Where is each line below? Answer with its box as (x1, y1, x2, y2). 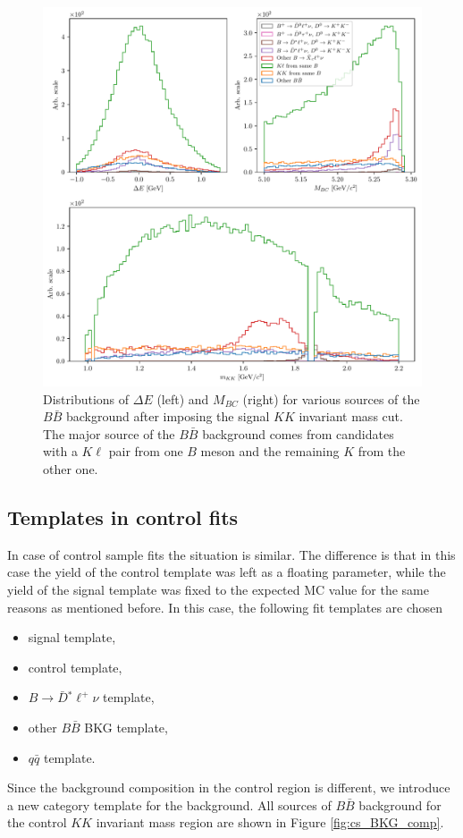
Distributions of (43, 389, 130, 408)
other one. (43, 459, 98, 478)
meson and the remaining (200, 442, 340, 461)
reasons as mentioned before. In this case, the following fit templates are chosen (7, 597, 443, 616)
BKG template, (84, 717, 168, 736)
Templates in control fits (7, 503, 239, 530)
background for (358, 795, 442, 814)
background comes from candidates (202, 424, 394, 443)
